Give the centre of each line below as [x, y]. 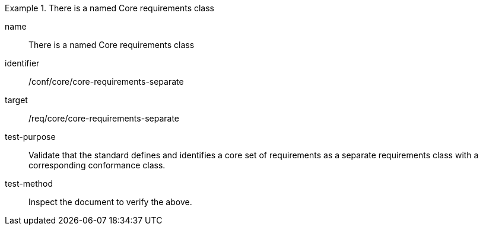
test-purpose [30, 137]
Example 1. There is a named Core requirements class [110, 8]
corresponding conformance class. [97, 165]
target [16, 100]
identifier [22, 63]
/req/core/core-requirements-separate [104, 118]
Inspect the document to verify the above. [110, 202]
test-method [29, 183]
